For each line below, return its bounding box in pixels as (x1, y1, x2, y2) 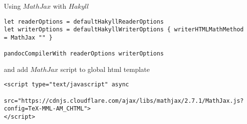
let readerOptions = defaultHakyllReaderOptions (4, 18, 164, 25)
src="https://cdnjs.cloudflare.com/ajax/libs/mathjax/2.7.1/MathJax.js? (4, 97, 244, 104)
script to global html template (60, 64, 150, 74)
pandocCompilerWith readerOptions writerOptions (4, 50, 164, 57)
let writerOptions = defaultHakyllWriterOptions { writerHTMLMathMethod (4, 26, 244, 33)
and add (4, 64, 28, 74)
